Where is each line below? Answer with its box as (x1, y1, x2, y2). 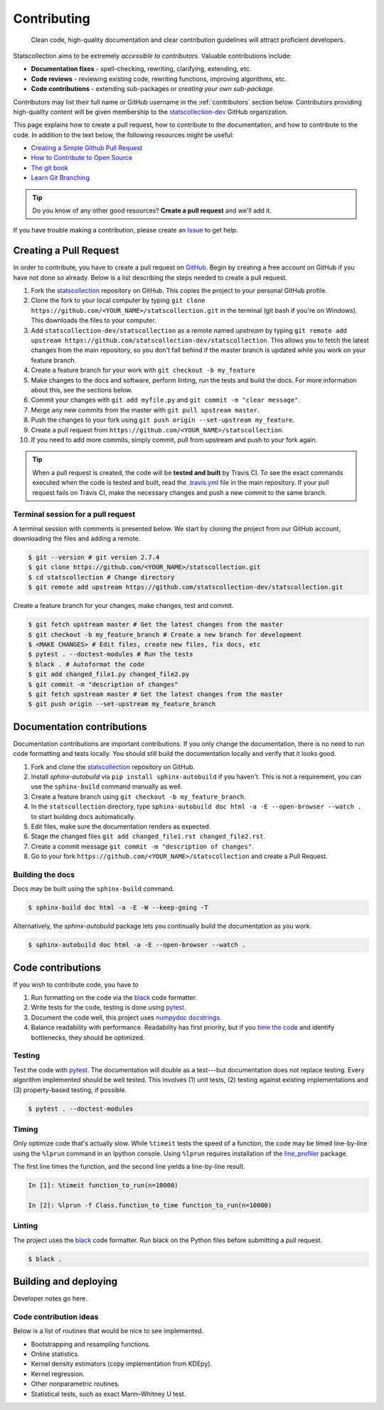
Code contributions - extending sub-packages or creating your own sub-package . (31, 85, 275, 93)
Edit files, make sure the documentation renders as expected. (31, 822, 211, 830)
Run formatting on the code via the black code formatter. (31, 993, 198, 1002)
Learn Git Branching (31, 173, 90, 182)
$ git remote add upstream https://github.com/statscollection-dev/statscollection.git (28, 583, 343, 592)
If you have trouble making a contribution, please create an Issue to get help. (13, 226, 238, 235)
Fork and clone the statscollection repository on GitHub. (31, 762, 196, 771)
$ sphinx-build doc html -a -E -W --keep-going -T (28, 904, 209, 912)
